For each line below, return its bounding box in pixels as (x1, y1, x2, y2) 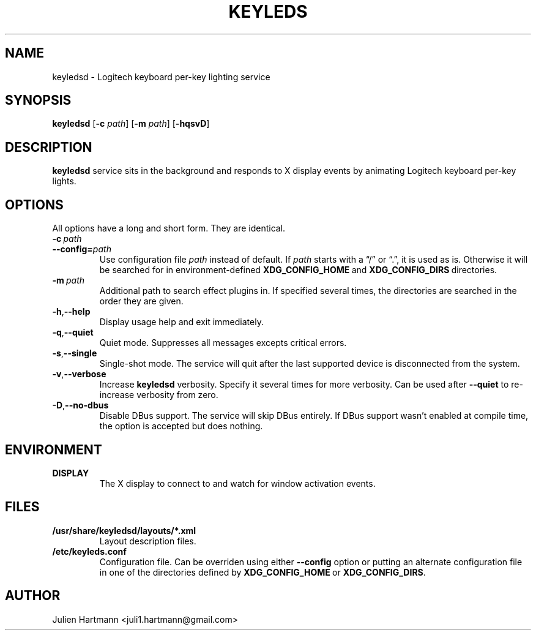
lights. (52, 176, 76, 187)
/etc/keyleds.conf (52, 546, 127, 557)
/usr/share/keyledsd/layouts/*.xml (52, 525, 196, 536)
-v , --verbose (52, 369, 106, 380)
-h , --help (52, 306, 91, 317)
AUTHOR (5, 588, 61, 604)
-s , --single (52, 348, 97, 359)
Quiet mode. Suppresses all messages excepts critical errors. (99, 337, 347, 348)
